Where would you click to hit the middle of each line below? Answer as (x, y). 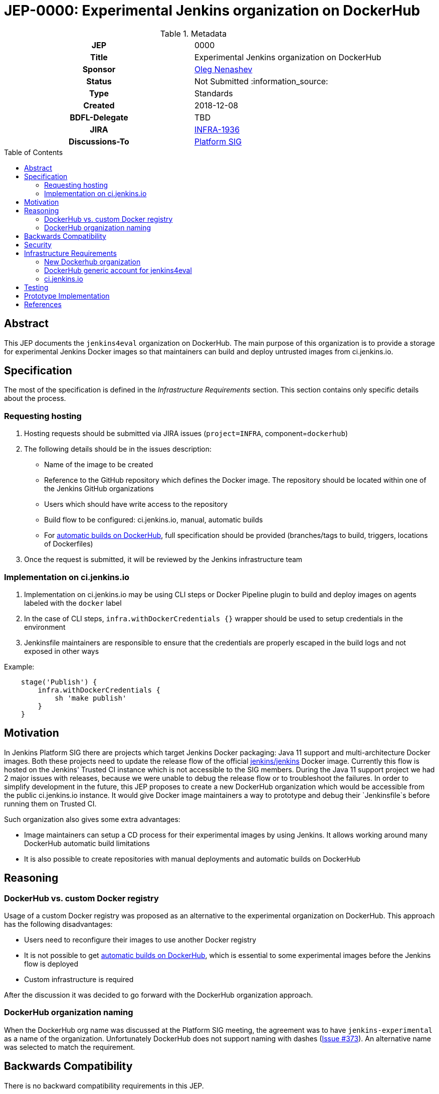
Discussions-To (99, 141)
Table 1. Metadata (193, 33)
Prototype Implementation (67, 296)
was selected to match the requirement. (70, 1047)
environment (45, 627)
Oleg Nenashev (223, 69)
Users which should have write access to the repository (136, 504)
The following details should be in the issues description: (118, 449)
